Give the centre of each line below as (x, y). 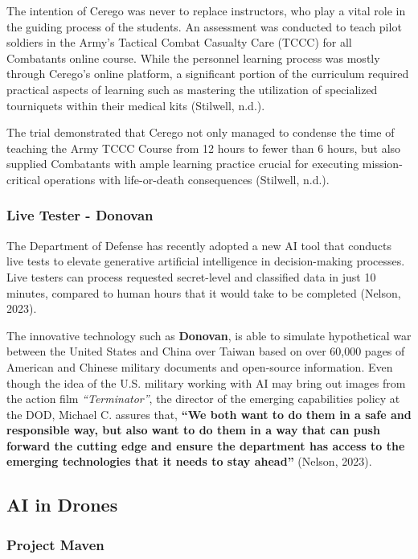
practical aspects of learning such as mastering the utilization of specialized (192, 89)
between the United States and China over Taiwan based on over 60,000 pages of (206, 351)
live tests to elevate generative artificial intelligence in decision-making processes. (206, 261)
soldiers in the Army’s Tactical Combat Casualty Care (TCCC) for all (179, 42)
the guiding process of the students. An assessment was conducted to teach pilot (204, 26)
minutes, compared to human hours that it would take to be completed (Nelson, (204, 292)
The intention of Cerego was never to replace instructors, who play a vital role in (206, 10)
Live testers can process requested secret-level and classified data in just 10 (191, 276)
